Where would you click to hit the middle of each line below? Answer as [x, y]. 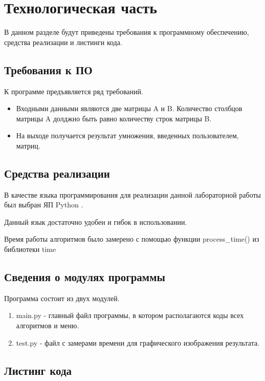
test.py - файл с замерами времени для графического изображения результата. [138, 342]
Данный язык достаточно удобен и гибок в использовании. [96, 221]
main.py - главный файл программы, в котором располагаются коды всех [130, 315]
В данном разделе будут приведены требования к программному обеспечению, [127, 32]
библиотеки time [30, 249]
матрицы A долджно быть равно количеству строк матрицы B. [114, 118]
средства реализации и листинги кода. [63, 42]
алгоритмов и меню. [48, 325]
